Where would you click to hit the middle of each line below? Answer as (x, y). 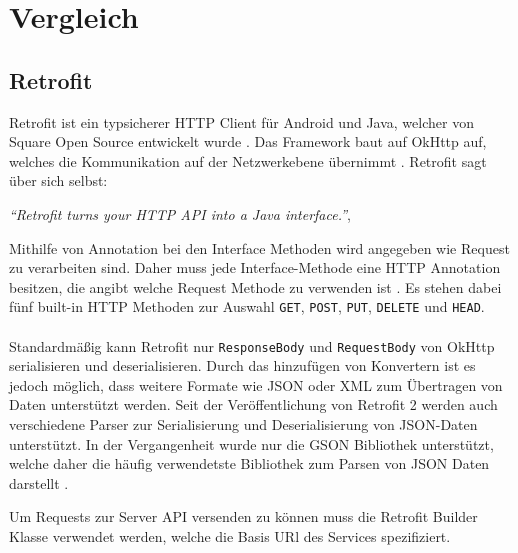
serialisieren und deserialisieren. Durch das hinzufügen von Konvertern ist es (242, 365)
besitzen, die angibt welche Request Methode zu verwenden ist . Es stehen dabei (255, 286)
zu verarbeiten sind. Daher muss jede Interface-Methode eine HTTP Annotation (255, 267)
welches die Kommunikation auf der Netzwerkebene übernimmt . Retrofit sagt (248, 160)
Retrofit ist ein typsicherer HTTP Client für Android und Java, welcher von (241, 121)
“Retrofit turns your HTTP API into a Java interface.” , (180, 213)
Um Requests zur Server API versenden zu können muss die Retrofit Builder (243, 516)
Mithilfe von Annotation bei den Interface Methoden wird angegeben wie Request (259, 247)
